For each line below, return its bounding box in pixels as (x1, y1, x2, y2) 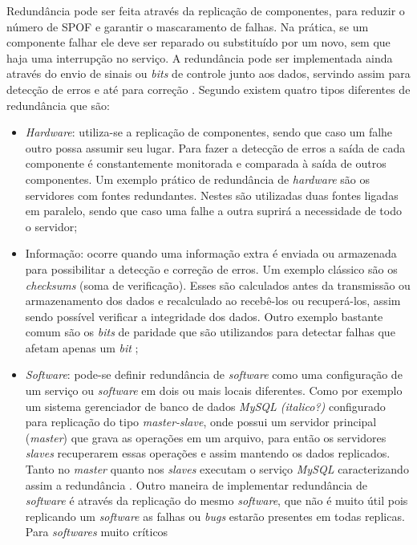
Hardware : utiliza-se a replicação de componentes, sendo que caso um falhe (25, 124, 393, 140)
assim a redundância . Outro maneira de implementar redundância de (25, 476, 368, 493)
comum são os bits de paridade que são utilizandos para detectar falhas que (25, 323, 395, 340)
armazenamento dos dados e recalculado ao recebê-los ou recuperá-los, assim (25, 292, 401, 309)
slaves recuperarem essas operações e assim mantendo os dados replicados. (25, 445, 391, 462)
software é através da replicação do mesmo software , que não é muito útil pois (25, 492, 408, 509)
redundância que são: (6, 96, 110, 113)
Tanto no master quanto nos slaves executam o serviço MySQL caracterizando (25, 461, 409, 478)
